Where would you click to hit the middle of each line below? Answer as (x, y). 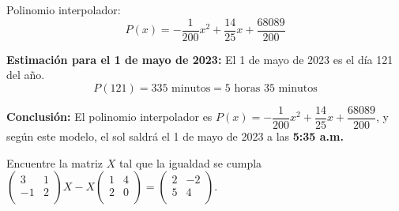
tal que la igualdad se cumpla (190, 162)
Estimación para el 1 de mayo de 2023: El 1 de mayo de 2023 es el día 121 (200, 59)
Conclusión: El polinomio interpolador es (109, 117)
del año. (26, 75)
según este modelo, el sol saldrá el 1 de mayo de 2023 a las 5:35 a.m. (175, 136)
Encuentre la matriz (55, 162)
